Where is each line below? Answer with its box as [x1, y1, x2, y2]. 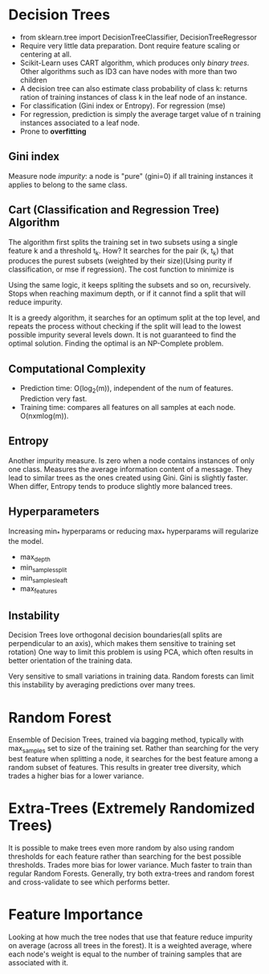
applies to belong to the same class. [8, 180, 128, 189]
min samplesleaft [19, 573, 68, 585]
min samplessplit [19, 562, 67, 574]
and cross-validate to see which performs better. [8, 877, 170, 887]
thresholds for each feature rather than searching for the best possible [8, 852, 242, 861]
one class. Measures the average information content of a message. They [8, 464, 253, 474]
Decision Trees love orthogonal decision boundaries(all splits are [8, 630, 222, 640]
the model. [8, 537, 44, 546]
